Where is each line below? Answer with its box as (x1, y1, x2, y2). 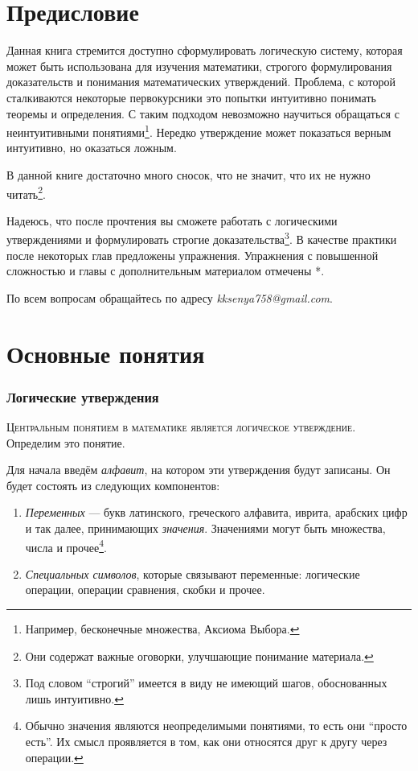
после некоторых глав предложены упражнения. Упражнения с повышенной (6, 246, 379, 263)
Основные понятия (6, 336, 205, 369)
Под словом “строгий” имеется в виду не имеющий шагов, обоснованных (25, 674, 387, 691)
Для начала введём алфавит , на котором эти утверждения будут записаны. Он (6, 461, 391, 478)
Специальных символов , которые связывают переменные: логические (25, 565, 360, 582)
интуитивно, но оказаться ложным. (6, 139, 177, 156)
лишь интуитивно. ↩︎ (25, 690, 124, 707)
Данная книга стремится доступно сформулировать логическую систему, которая (6, 42, 403, 59)
